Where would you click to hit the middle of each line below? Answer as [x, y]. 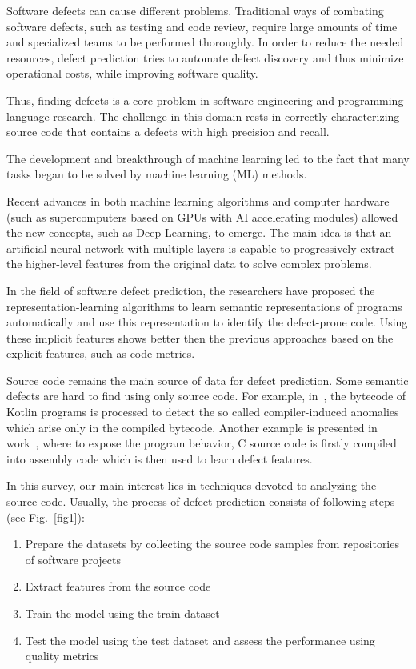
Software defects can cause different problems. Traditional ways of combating [195, 10]
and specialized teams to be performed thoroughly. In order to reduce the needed [205, 42]
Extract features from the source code [118, 586]
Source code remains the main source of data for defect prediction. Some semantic [208, 380]
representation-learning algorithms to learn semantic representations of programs [204, 306]
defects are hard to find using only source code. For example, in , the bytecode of [206, 396]
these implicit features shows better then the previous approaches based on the [200, 337]
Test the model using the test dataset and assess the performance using [200, 640]
